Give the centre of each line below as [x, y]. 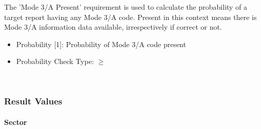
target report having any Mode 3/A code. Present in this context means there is [130, 17]
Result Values [33, 101]
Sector [16, 122]
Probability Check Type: [55, 61]
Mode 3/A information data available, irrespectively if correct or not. [113, 27]
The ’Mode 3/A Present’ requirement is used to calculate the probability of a [126, 7]
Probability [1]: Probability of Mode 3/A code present [101, 44]
